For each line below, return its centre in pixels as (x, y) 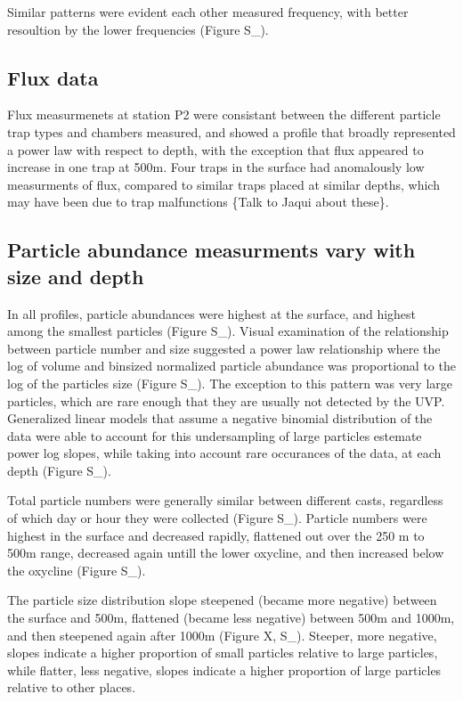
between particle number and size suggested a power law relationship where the (224, 348)
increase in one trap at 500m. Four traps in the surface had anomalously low (216, 167)
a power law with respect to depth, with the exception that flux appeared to (215, 149)
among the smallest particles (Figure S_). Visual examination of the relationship (228, 331)
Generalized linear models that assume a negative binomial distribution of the (220, 418)
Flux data (53, 77)
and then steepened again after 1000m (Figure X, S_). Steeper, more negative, (222, 635)
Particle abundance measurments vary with (211, 250)
